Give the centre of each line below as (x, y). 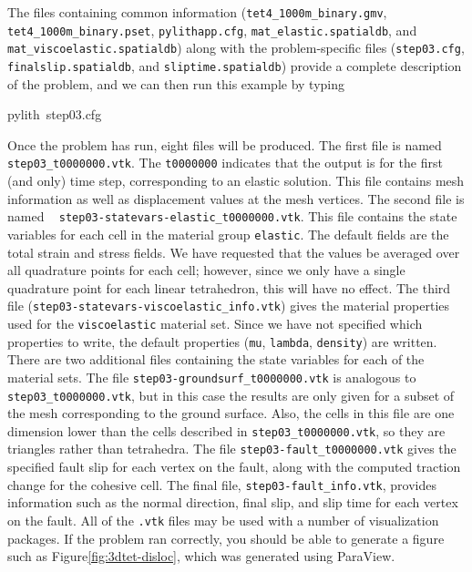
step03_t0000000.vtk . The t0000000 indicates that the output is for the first (225, 163)
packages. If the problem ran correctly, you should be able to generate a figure (226, 538)
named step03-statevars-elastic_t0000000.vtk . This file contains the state (232, 216)
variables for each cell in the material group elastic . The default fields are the (228, 234)
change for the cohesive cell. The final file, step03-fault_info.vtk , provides (222, 484)
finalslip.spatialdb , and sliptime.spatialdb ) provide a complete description (235, 65)
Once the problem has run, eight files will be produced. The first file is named (225, 144)
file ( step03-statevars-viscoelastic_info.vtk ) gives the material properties (229, 306)
